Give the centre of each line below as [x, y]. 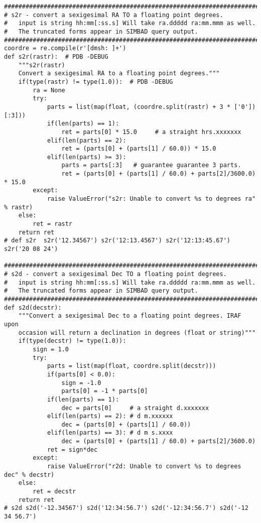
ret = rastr [53, 224]
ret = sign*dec [72, 449]
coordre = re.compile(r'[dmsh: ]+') [65, 48]
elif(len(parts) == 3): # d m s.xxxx [110, 433]
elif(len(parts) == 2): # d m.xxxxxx [110, 416]
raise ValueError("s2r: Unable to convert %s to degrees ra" [151, 199]
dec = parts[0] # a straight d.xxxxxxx [135, 408]
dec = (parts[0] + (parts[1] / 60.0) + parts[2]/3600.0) [159, 441]
